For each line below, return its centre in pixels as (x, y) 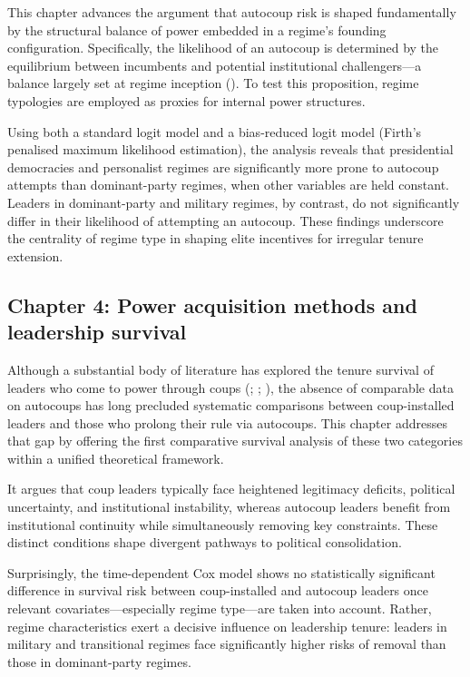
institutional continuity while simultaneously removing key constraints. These (223, 524)
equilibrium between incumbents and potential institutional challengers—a (215, 65)
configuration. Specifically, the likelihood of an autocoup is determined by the (223, 48)
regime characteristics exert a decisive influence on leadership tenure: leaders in (227, 626)
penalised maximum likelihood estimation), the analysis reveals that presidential (230, 149)
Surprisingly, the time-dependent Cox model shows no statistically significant (221, 572)
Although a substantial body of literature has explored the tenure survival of (220, 369)
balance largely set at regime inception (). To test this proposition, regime (213, 83)
